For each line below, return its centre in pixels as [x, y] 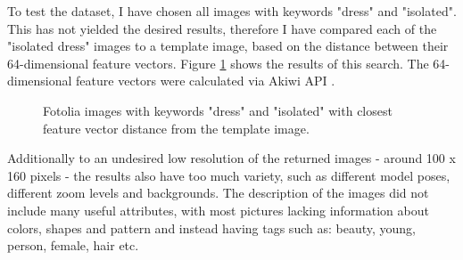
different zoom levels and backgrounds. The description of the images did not [218, 193]
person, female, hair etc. [73, 245]
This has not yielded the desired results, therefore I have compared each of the [222, 28]
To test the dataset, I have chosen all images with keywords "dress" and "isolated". [232, 11]
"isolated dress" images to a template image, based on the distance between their [228, 46]
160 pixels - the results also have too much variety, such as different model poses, [229, 175]
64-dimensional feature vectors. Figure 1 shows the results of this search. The [218, 63]
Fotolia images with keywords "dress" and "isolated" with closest [218, 110]
